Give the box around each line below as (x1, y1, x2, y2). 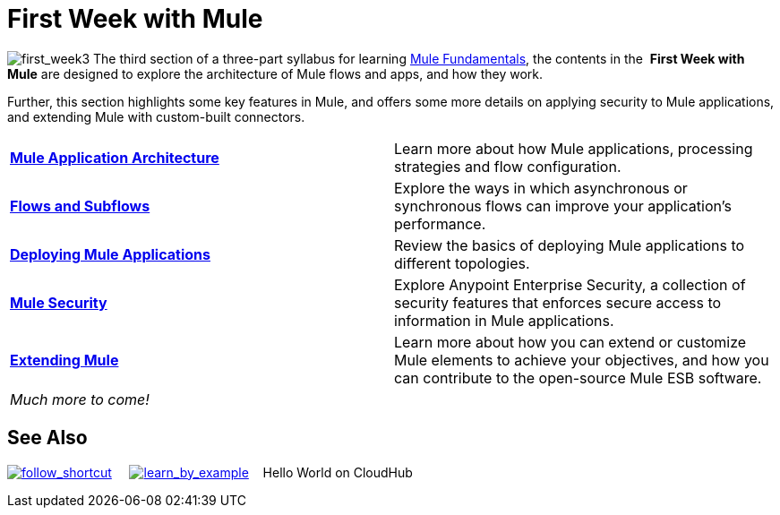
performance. (394, 214, 486, 233)
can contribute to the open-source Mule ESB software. (394, 368, 762, 387)
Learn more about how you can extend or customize (394, 332, 747, 351)
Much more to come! (10, 390, 150, 408)
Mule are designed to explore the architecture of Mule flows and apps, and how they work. (7, 65, 544, 82)
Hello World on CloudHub (262, 464, 413, 480)
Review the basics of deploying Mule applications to (394, 236, 745, 254)
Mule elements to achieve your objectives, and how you (394, 350, 769, 369)
